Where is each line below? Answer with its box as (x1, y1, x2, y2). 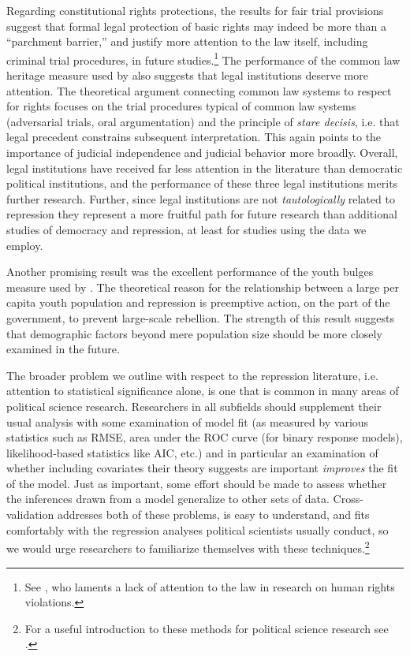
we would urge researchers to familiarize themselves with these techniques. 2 (6, 538, 370, 556)
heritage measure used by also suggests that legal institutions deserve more (6, 67, 368, 84)
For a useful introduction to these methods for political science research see (24, 620, 389, 636)
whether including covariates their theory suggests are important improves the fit (6, 460, 398, 476)
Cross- (333, 490, 363, 507)
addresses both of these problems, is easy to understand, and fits (57, 506, 370, 523)
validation (6, 506, 54, 523)
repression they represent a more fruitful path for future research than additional (6, 206, 397, 222)
